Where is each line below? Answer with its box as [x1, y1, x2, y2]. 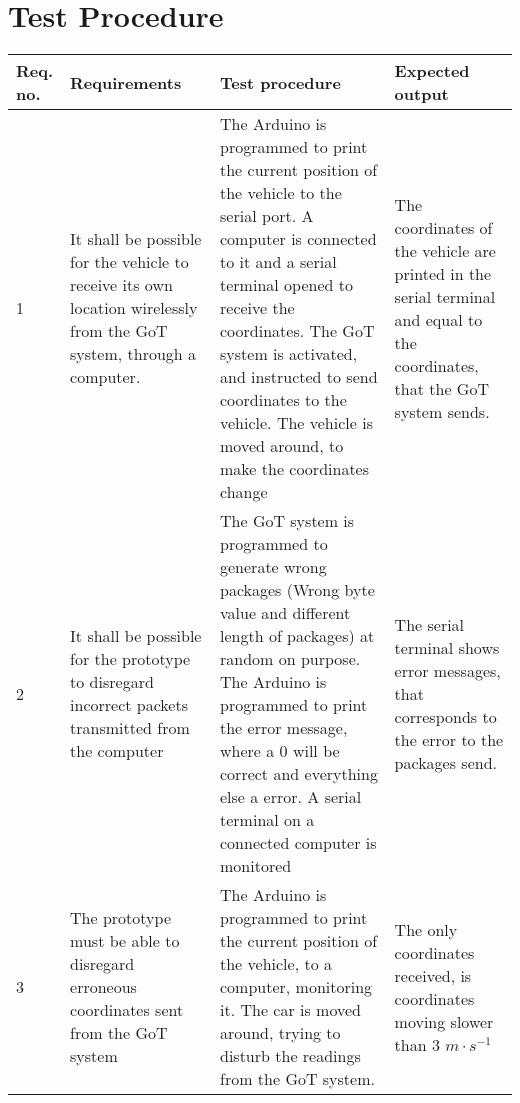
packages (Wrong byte [220, 578, 375, 602]
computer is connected [220, 227, 377, 251]
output [394, 82, 449, 106]
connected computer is [220, 831, 377, 855]
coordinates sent [70, 998, 184, 1022]
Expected [394, 59, 470, 83]
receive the [220, 296, 295, 320]
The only [394, 917, 458, 941]
